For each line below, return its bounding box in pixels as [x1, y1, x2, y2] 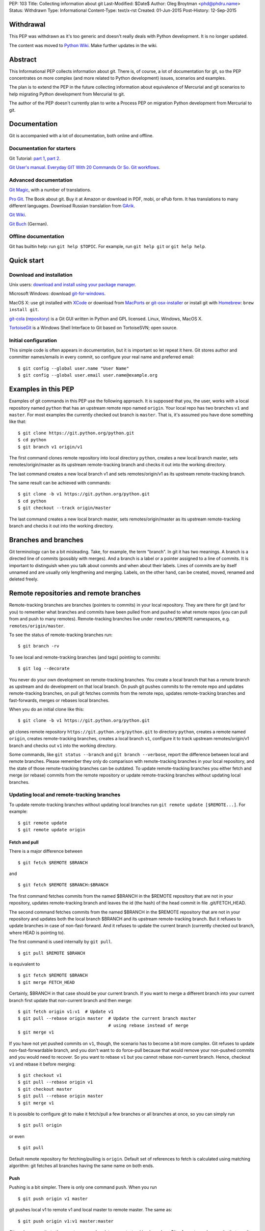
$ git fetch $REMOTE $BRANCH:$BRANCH [18, 882, 109, 888]
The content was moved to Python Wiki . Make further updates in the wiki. [9, 42, 158, 48]
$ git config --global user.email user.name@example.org [18, 372, 158, 378]
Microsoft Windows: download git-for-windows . [9, 291, 106, 296]
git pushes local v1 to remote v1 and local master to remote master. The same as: [9, 1207, 172, 1213]
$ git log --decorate [18, 666, 70, 672]
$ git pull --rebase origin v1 [18, 1079, 93, 1085]
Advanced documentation [9, 176, 73, 183]
